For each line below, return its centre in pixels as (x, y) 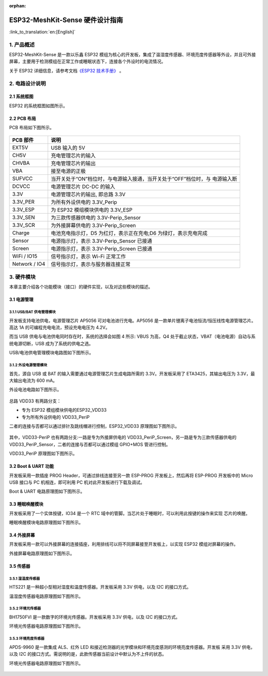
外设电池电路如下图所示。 (35, 389)
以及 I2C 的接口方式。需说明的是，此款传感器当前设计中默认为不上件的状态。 (88, 654)
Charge (21, 232)
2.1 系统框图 (21, 96)
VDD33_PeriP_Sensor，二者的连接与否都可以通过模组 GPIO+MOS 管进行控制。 (90, 444)
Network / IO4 (29, 264)
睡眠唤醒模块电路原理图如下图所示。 (46, 523)
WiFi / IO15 (25, 256)
